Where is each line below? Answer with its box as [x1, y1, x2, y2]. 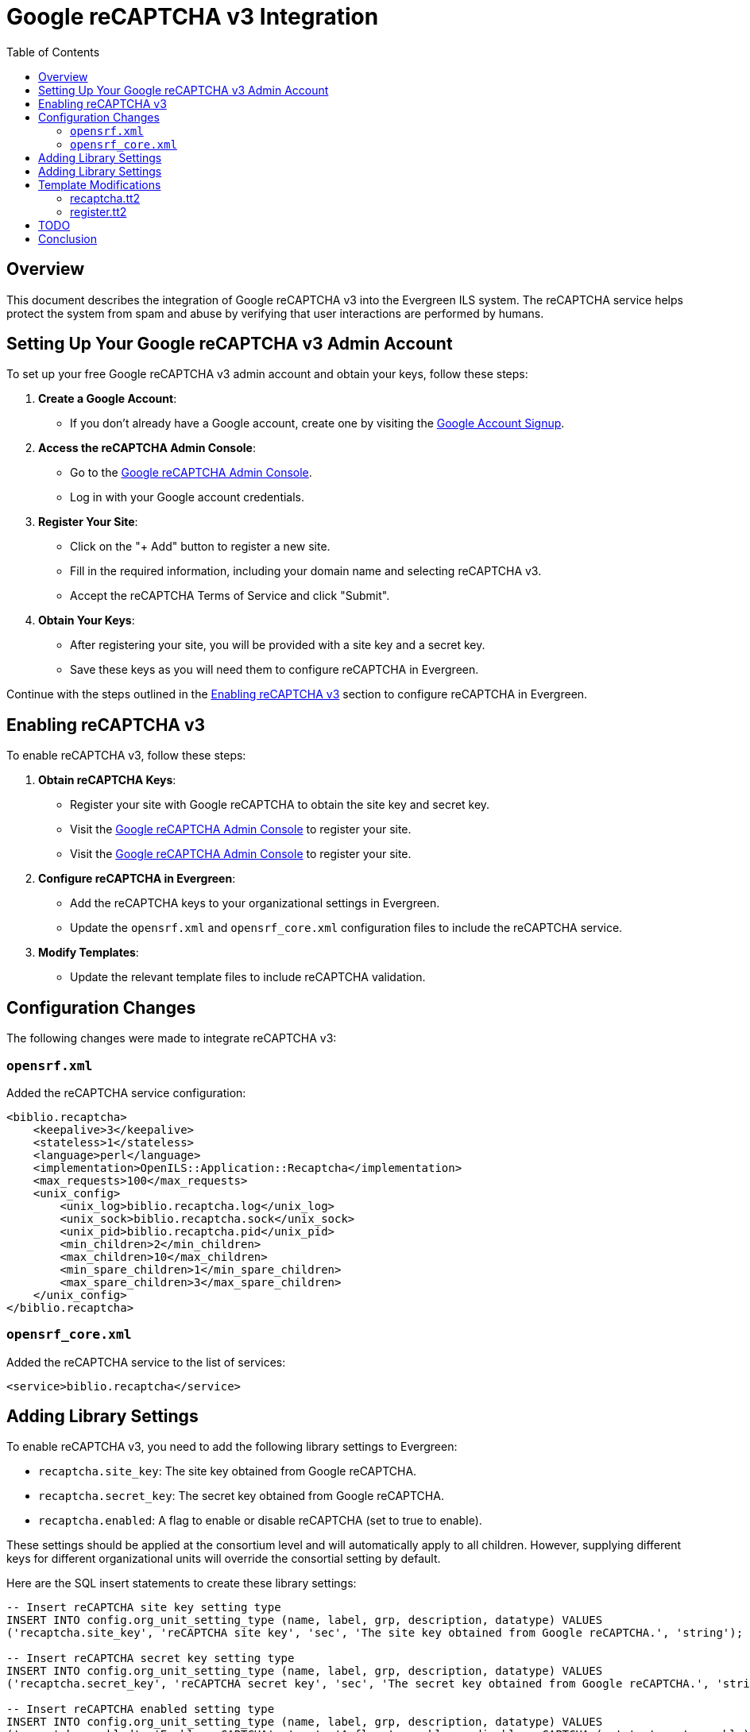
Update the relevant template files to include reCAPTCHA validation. [70, 970, 426, 984]
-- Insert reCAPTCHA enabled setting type [6, 1703, 275, 1716]
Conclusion [38, 231, 98, 245]
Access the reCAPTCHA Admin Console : [38, 441, 256, 455]
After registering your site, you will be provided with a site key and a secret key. [70, 638, 485, 652]
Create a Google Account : [38, 392, 177, 406]
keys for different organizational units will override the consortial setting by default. [6, 1552, 441, 1566]
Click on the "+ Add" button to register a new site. [70, 539, 331, 554]
